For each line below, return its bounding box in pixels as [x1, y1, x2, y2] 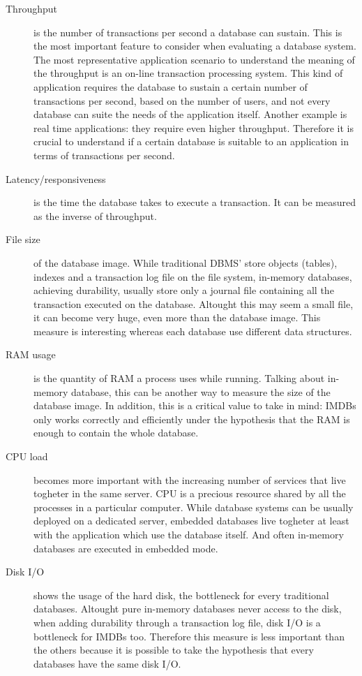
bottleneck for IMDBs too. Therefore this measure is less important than [33, 629, 345, 643]
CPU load [6, 449, 48, 464]
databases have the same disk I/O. [33, 656, 181, 670]
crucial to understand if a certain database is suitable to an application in [33, 134, 349, 149]
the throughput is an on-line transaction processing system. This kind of [33, 66, 343, 80]
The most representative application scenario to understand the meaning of [33, 52, 355, 66]
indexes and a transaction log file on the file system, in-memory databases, [33, 269, 352, 284]
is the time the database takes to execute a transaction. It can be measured [33, 195, 356, 210]
